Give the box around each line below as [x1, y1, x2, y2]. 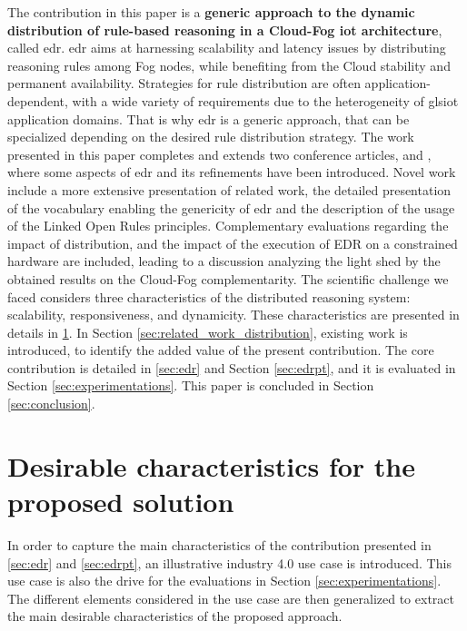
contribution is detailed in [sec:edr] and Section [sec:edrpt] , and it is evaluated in [7, 358, 456, 377]
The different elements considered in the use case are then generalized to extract [7, 588, 454, 607]
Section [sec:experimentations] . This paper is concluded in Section [7, 376, 374, 395]
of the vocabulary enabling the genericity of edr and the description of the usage [7, 198, 455, 217]
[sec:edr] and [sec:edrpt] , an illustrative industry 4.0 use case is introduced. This [7, 553, 452, 572]
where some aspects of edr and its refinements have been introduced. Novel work [7, 163, 456, 182]
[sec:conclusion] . [7, 394, 95, 413]
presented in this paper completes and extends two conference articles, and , [7, 144, 432, 163]
